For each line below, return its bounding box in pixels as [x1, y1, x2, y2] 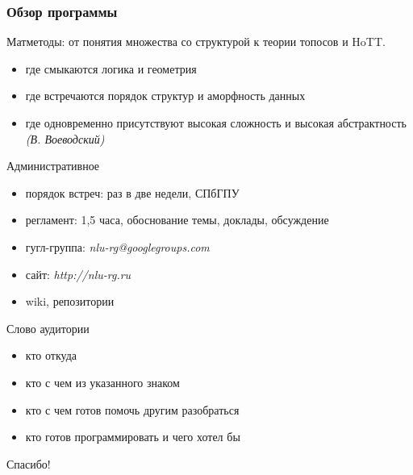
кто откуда [25, 347, 77, 364]
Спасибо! [6, 455, 51, 472]
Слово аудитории [6, 319, 90, 336]
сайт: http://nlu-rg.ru [25, 265, 131, 282]
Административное [6, 157, 100, 174]
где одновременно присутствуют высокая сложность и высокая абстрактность [25, 115, 407, 131]
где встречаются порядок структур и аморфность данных [25, 87, 306, 104]
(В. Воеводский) [25, 130, 105, 147]
